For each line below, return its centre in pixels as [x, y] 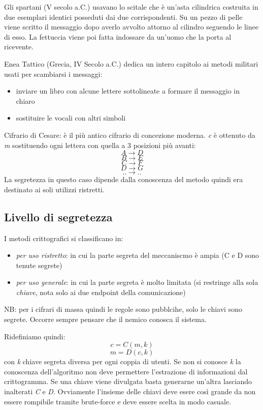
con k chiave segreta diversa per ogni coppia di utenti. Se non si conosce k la [123, 361]
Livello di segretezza [58, 216]
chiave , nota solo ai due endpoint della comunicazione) [101, 292]
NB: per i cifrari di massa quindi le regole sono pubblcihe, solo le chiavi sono [123, 309]
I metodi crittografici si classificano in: [64, 238]
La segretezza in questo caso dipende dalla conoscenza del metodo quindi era [124, 179]
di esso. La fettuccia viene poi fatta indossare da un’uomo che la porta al [118, 36]
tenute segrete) [39, 265]
